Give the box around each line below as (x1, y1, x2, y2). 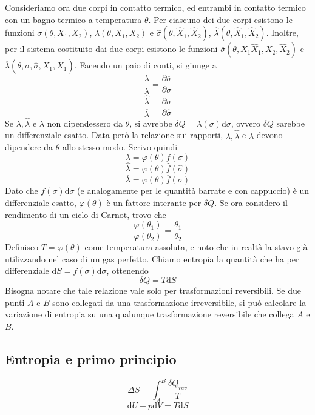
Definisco (5, 241, 39, 253)
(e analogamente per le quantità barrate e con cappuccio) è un (77, 184, 310, 197)
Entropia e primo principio (5, 349, 177, 368)
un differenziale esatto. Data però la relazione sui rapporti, (5, 128, 223, 141)
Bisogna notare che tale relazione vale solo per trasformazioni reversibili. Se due (5, 284, 302, 296)
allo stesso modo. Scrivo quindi (62, 141, 178, 153)
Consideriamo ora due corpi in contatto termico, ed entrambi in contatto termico (5, 1, 306, 13)
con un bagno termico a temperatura (5, 13, 142, 25)
